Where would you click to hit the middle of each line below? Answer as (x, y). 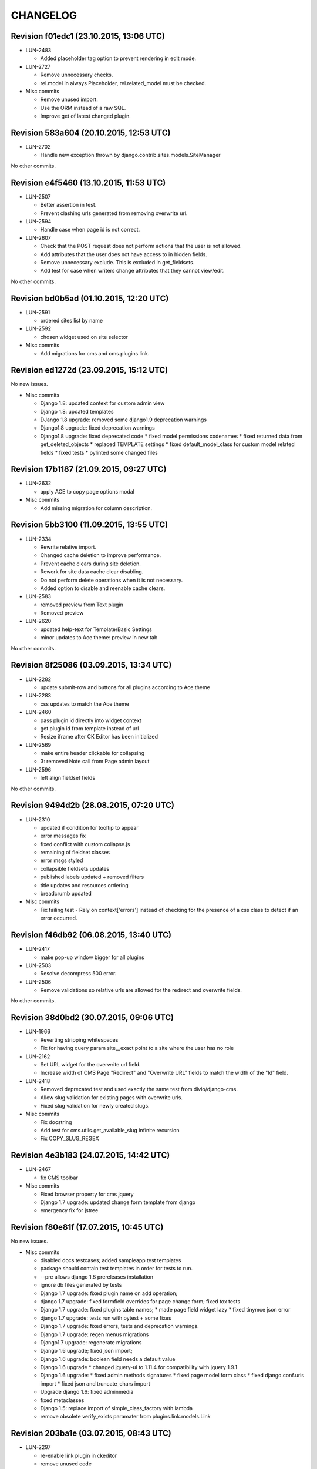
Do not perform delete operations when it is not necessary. (112, 580)
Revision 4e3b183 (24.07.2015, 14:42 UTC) (90, 1156)
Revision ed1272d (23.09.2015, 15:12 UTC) (90, 370)
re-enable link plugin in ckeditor (79, 1455)
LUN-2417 (38, 949)
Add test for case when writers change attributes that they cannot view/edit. (133, 271)
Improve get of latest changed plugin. (86, 116)
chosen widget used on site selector (84, 337)
